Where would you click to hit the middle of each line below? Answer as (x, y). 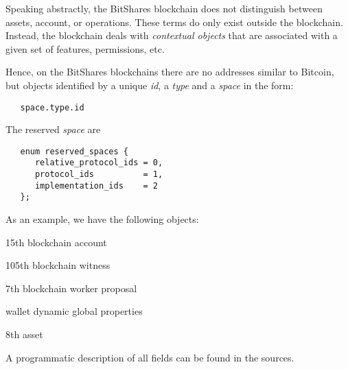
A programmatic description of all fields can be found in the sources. (150, 357)
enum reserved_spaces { (74, 151)
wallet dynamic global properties (74, 311)
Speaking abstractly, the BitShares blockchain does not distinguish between (164, 8)
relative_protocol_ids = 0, (99, 163)
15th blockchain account (56, 242)
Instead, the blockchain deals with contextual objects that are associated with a (172, 35)
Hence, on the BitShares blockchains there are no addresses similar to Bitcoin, (170, 72)
